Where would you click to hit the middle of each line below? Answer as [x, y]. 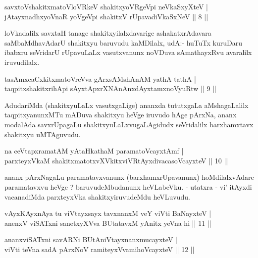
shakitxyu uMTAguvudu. [43, 134]
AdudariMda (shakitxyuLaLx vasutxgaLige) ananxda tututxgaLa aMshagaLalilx [127, 105]
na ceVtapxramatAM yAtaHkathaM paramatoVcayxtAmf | [94, 151]
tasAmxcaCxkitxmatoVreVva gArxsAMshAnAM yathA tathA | [100, 78]
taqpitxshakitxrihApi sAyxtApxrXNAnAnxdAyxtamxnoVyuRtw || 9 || [110, 88]
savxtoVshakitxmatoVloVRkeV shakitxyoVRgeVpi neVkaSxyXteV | [106, 6]
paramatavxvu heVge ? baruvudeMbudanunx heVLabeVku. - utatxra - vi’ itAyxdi [128, 186]
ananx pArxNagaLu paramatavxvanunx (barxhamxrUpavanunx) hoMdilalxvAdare [129, 177]
